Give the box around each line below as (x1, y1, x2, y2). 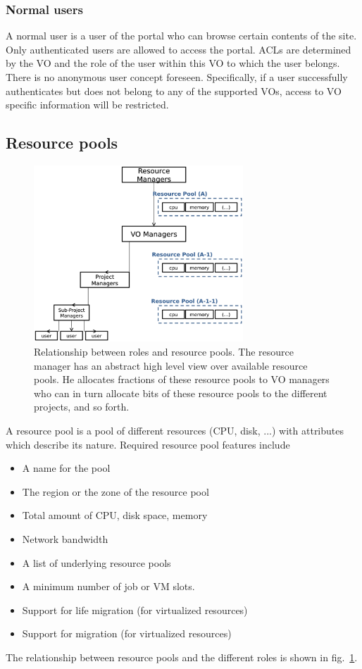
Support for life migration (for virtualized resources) (22, 602, 248, 617)
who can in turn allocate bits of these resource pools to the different (34, 385, 327, 400)
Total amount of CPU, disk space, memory (22, 508, 208, 523)
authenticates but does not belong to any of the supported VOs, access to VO (6, 83, 342, 98)
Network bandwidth (22, 531, 108, 546)
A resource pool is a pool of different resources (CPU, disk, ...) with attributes (6, 423, 344, 437)
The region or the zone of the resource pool (22, 484, 209, 499)
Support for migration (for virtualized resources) (22, 626, 232, 641)
